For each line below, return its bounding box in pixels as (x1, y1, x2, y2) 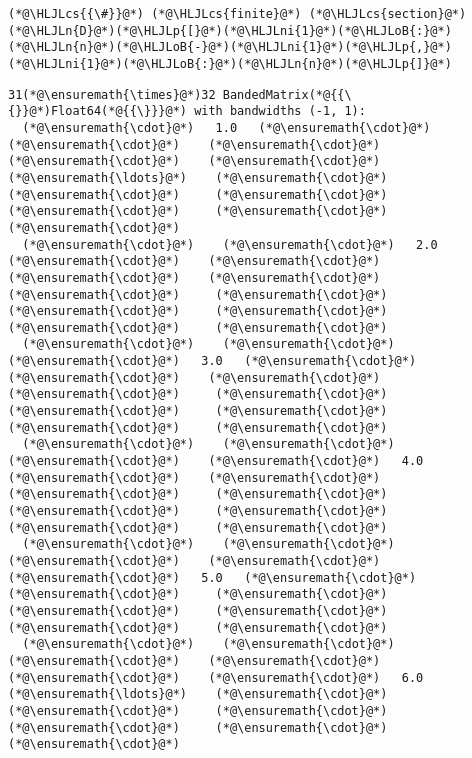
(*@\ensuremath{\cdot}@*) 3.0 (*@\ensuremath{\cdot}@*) (8, 354, 417, 369)
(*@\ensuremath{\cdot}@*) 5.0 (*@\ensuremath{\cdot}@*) (8, 570, 417, 585)
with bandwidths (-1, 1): (194, 104, 366, 119)
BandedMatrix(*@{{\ (222, 87, 352, 102)
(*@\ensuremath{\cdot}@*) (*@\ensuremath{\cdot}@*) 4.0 (8, 454, 424, 469)
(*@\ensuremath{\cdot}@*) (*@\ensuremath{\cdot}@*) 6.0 (8, 670, 424, 685)
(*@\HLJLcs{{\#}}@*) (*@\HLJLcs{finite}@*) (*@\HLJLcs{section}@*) (8, 7, 467, 21)
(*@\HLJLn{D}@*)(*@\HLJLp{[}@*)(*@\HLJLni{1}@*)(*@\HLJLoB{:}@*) (8, 23, 452, 38)
